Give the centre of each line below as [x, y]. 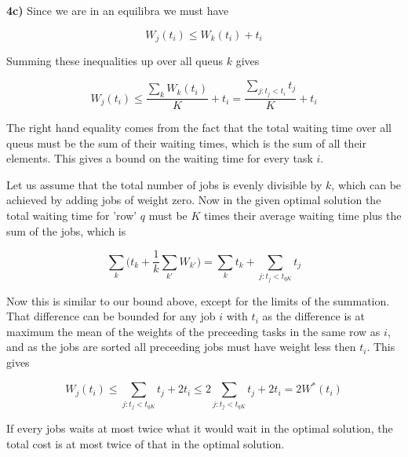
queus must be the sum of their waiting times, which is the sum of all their [187, 143]
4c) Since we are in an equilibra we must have [118, 10]
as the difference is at [313, 316]
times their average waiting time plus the [303, 216]
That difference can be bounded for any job [111, 316]
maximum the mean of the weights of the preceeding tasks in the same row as [193, 331]
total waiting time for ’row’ [72, 216]
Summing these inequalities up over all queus [115, 61]
